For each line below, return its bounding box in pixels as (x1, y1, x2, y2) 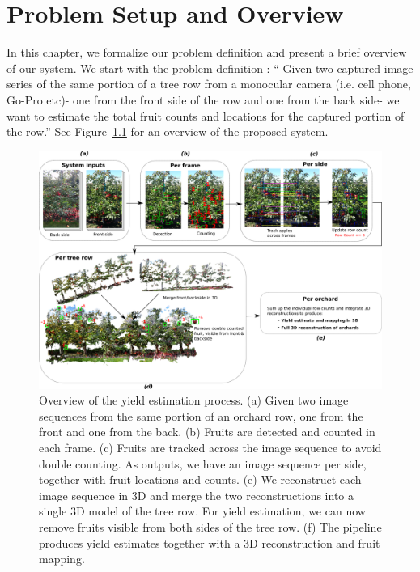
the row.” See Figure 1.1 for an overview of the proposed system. (6, 123, 329, 140)
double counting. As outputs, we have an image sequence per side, (39, 455, 367, 472)
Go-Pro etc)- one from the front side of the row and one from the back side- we (6, 91, 400, 108)
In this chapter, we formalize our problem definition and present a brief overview (6, 44, 407, 61)
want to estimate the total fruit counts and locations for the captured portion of (6, 107, 405, 124)
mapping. (39, 550, 85, 567)
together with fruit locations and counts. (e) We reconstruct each (39, 471, 362, 488)
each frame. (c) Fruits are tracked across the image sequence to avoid (39, 439, 382, 456)
